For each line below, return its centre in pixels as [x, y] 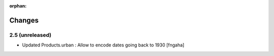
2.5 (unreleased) [30, 35]
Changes [24, 20]
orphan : [18, 6]
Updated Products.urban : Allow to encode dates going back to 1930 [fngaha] [103, 45]
